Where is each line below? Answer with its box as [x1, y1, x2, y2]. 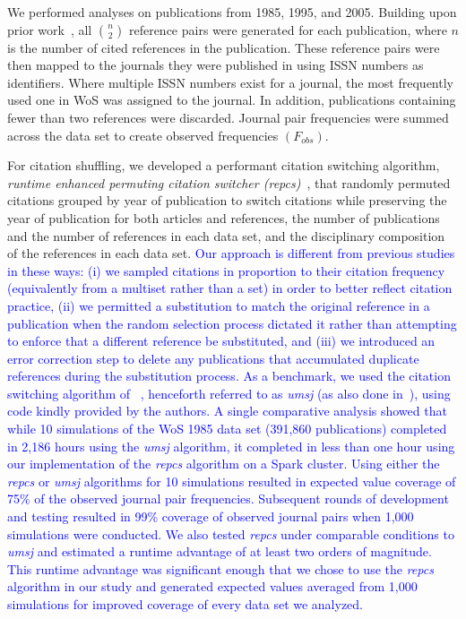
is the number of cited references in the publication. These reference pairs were [7, 38, 440, 56]
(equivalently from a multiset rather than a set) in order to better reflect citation [7, 279, 453, 297]
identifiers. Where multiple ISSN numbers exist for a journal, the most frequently [7, 73, 453, 91]
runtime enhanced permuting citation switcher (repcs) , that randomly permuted [7, 173, 451, 192]
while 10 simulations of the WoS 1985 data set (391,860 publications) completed [7, 419, 447, 438]
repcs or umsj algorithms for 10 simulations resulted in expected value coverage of [7, 471, 456, 490]
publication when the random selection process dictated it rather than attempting [7, 314, 457, 332]
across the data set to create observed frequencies [7, 125, 279, 144]
